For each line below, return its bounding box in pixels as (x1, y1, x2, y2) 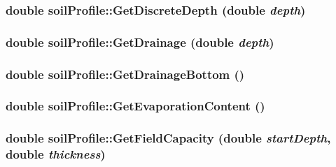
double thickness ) (6, 145, 106, 163)
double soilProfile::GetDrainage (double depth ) (6, 33, 274, 50)
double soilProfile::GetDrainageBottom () (6, 65, 245, 82)
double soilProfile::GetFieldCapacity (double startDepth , (6, 129, 331, 147)
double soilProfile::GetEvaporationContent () (6, 97, 265, 115)
